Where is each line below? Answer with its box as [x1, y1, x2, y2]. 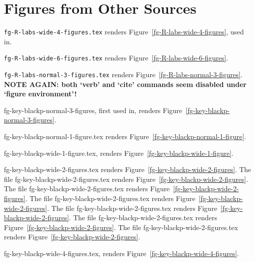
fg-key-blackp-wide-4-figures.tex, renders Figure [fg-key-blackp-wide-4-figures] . [4, 248, 239, 258]
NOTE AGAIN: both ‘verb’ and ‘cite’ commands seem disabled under [4, 79, 247, 89]
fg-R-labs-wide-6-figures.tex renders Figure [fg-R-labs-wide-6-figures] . [4, 53, 228, 63]
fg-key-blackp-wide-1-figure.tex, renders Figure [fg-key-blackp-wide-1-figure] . [4, 147, 234, 158]
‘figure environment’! [4, 88, 77, 99]
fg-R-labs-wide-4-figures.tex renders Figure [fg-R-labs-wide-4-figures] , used [4, 27, 244, 37]
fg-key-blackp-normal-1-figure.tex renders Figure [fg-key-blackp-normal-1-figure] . [4, 131, 246, 142]
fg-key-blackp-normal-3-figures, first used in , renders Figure [4, 105, 182, 115]
